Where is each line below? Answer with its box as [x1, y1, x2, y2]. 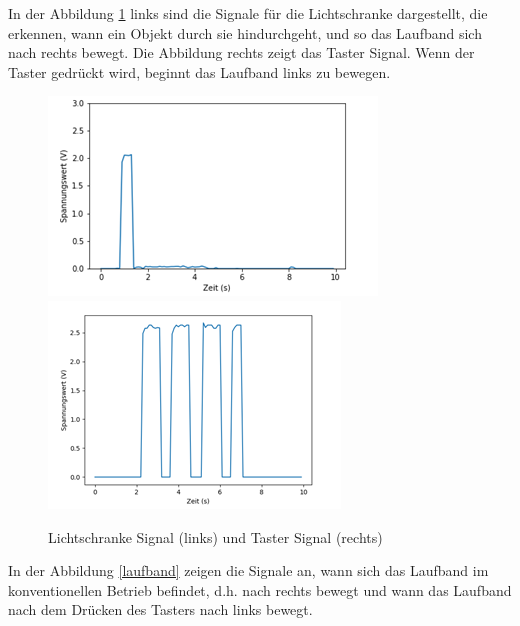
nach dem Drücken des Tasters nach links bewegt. [8, 599, 313, 620]
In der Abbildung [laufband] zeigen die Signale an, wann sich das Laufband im [8, 560, 489, 581]
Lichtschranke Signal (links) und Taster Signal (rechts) [48, 526, 383, 547]
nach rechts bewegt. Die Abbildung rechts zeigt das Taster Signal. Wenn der [8, 42, 475, 63]
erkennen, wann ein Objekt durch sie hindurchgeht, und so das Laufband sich [8, 22, 482, 43]
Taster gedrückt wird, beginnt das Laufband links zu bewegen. [8, 61, 391, 82]
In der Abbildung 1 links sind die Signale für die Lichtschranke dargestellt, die [8, 3, 488, 23]
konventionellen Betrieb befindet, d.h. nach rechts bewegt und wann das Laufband [8, 579, 512, 600]
